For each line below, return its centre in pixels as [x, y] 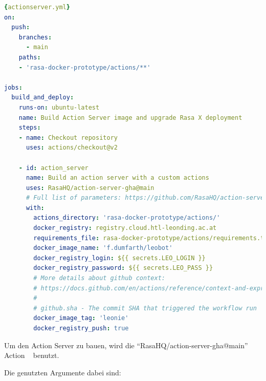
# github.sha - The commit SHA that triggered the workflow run [145, 308]
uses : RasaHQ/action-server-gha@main [90, 188]
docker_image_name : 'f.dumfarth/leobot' [103, 248]
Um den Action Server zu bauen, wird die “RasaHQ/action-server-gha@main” [126, 345]
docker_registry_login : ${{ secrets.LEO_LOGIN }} [119, 258]
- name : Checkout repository [68, 137]
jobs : [13, 87]
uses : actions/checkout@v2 [72, 148]
